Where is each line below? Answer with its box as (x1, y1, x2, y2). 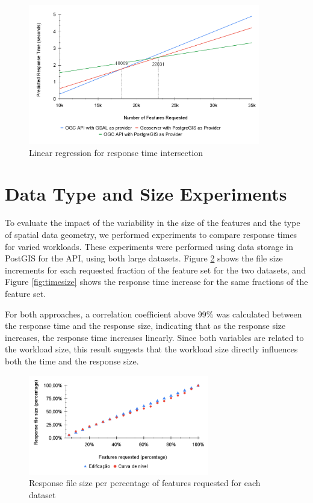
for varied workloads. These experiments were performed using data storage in (5, 240, 294, 252)
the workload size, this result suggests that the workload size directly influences (5, 343, 298, 355)
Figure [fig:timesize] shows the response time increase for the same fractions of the (5, 275, 308, 288)
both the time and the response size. (5, 354, 139, 367)
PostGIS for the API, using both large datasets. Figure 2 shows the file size (5, 252, 283, 264)
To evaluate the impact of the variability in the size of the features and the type (5, 216, 300, 229)
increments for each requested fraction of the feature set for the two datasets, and (5, 263, 306, 276)
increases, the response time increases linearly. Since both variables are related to (5, 331, 304, 343)
